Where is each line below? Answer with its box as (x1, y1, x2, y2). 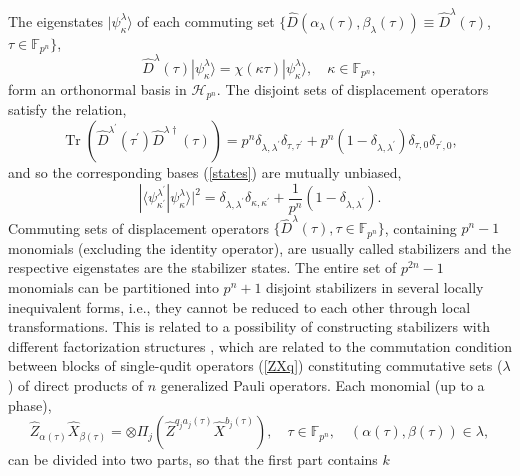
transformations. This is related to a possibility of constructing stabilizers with (8, 316, 490, 337)
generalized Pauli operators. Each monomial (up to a (160, 374, 485, 395)
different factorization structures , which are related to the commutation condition (8, 335, 513, 356)
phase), (8, 394, 52, 415)
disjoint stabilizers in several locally (266, 276, 484, 297)
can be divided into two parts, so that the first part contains (8, 449, 378, 470)
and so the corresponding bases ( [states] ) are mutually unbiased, (8, 161, 402, 182)
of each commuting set (137, 10, 275, 31)
